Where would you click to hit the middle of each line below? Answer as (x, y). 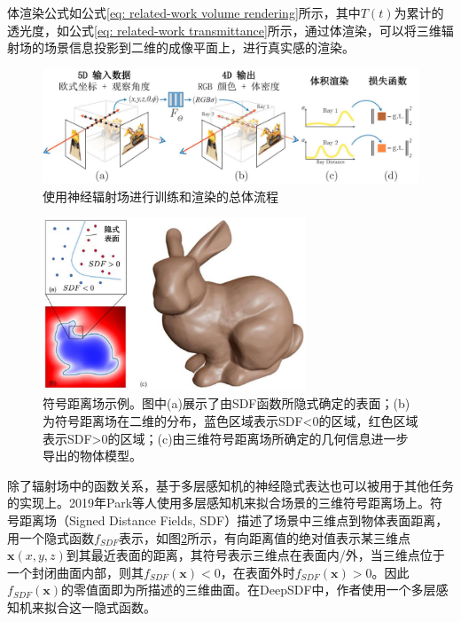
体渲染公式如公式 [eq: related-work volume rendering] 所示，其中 (184, 12)
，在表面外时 (258, 572)
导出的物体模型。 (92, 456)
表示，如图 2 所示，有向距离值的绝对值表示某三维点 (265, 537)
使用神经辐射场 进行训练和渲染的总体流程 (160, 196)
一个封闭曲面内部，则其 (75, 572)
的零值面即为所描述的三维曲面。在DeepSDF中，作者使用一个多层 (249, 590)
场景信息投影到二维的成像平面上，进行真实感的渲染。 (199, 47)
